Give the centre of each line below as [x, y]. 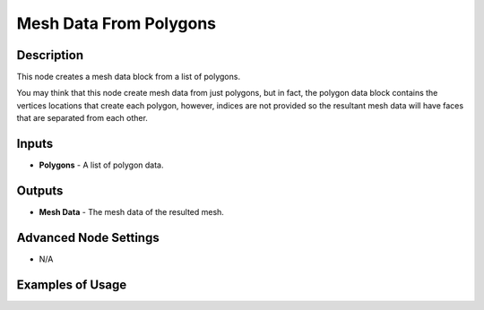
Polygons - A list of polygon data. [101, 165]
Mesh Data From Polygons [117, 23]
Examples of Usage [72, 284]
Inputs [35, 144]
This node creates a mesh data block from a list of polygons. [129, 77]
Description [50, 55]
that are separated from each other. [82, 118]
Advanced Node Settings [88, 237]
